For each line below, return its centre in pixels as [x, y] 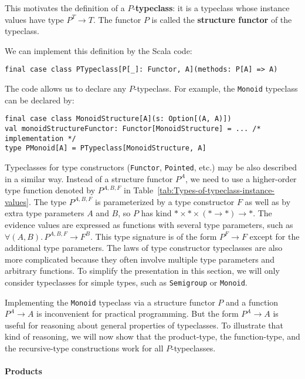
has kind [156, 213]
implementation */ [40, 138]
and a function [252, 302]
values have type [34, 19]
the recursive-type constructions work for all [84, 348]
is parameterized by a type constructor [165, 201]
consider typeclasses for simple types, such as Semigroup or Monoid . [126, 282]
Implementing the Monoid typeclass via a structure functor [110, 302]
